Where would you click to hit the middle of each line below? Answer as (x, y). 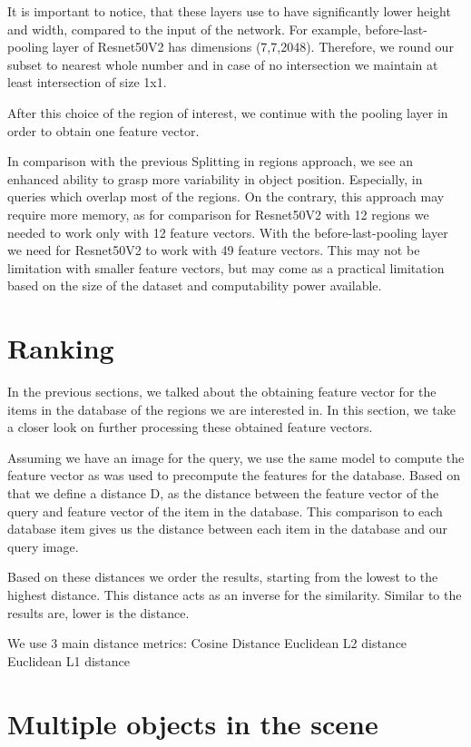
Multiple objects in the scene (193, 723)
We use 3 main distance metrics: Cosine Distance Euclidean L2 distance (207, 643)
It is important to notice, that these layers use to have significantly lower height (229, 11)
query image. (43, 546)
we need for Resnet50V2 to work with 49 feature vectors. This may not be (214, 250)
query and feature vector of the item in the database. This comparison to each (225, 511)
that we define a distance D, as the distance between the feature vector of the (223, 493)
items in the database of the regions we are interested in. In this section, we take (232, 409)
